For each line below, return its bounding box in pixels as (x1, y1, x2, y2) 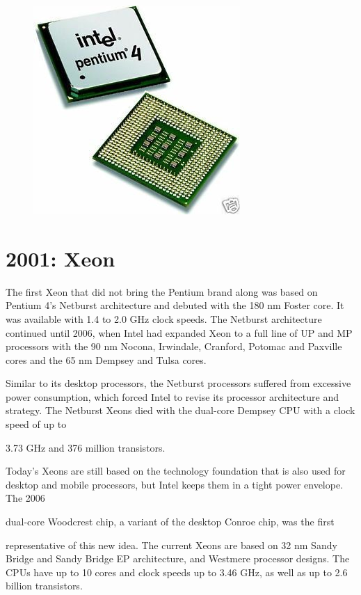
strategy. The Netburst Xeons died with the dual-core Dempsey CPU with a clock (6, 403, 355, 418)
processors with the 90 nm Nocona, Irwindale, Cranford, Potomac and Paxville (6, 339, 342, 354)
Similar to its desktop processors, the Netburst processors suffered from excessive (6, 376, 351, 390)
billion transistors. (6, 578, 83, 593)
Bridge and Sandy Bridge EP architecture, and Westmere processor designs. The (6, 551, 350, 566)
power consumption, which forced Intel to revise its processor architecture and (6, 389, 339, 404)
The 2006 (6, 491, 45, 505)
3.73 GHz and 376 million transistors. (6, 440, 166, 454)
